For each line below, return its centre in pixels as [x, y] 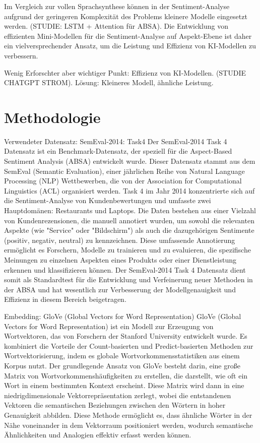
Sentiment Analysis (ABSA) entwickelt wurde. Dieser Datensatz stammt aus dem [130, 161]
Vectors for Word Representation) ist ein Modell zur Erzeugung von [109, 326]
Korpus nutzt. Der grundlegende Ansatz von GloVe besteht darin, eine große [122, 365]
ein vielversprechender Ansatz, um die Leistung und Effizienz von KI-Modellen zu [130, 46]
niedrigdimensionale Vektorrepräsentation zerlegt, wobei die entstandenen [118, 395]
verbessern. [21, 55]
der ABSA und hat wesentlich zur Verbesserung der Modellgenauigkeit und [120, 289]
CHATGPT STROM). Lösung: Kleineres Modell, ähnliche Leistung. [109, 82]
